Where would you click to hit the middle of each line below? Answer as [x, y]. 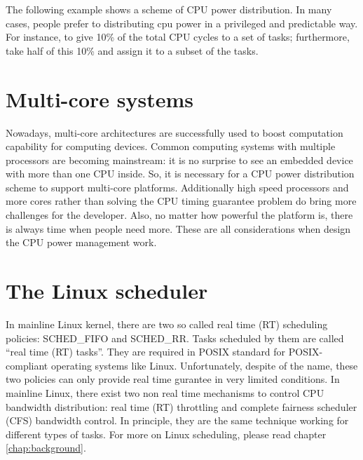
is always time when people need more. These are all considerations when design [178, 228]
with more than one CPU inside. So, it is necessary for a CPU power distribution [180, 174]
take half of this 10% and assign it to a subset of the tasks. [132, 50]
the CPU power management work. [81, 242]
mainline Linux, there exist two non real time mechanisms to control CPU [165, 392]
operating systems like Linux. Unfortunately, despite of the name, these [204, 365]
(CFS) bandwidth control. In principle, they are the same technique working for [177, 420]
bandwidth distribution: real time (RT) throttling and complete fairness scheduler [181, 406]
